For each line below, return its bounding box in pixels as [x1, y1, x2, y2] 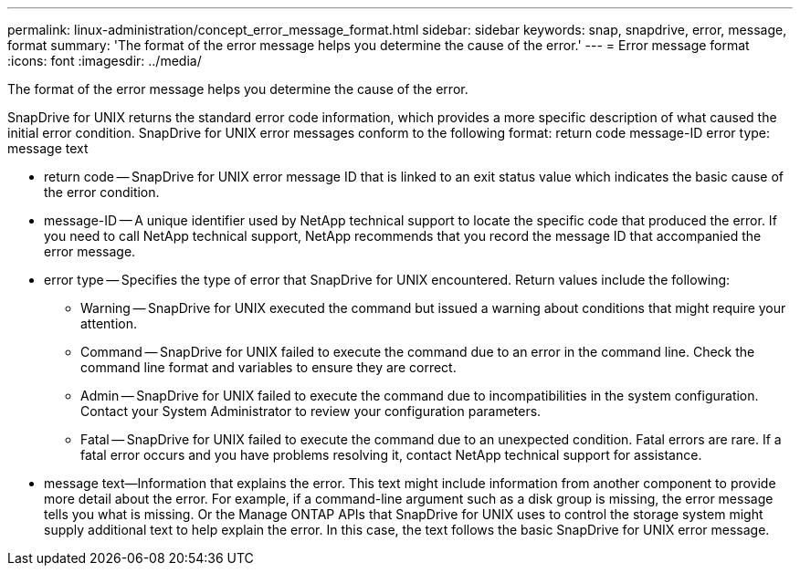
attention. [80, 316, 137, 331]
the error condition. [44, 184, 160, 200]
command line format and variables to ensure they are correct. [80, 359, 457, 375]
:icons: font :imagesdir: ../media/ [7, 53, 202, 68]
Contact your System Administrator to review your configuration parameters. [80, 403, 542, 419]
